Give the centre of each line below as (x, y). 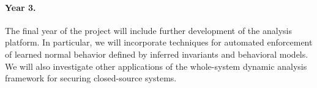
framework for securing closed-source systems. (91, 78)
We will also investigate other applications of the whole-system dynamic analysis (156, 66)
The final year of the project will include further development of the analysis (148, 30)
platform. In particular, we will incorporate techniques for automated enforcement (159, 42)
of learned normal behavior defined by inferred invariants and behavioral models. (157, 54)
